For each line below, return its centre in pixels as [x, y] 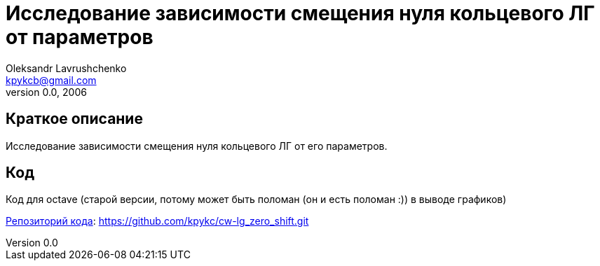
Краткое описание [74, 119]
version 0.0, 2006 [46, 92]
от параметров [80, 37]
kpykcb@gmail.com [51, 80]
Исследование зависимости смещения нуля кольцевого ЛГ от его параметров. [197, 146]
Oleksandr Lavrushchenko [66, 68]
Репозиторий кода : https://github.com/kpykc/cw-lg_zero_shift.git [157, 221]
